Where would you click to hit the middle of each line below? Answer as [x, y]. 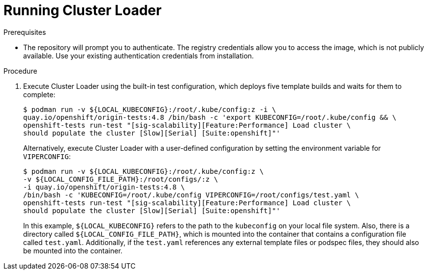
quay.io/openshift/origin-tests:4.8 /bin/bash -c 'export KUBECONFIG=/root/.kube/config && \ [210, 117]
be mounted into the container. [73, 250]
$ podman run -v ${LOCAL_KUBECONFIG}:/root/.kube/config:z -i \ [150, 109]
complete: [39, 94]
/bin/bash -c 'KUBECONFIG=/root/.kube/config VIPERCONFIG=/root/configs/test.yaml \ [191, 195]
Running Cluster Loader [83, 10]
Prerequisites [25, 32]
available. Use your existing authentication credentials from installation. [138, 55]
